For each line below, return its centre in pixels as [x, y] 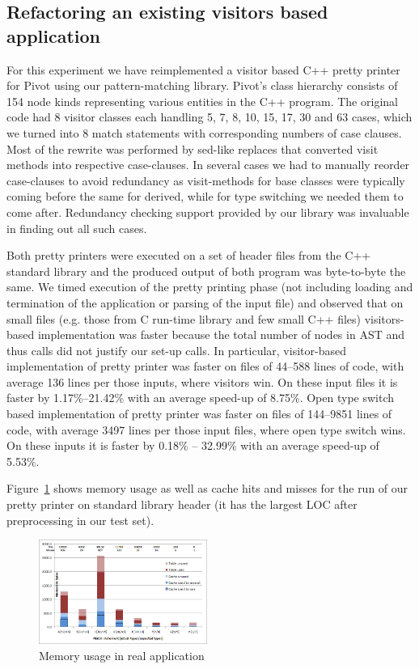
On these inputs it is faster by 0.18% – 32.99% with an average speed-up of [193, 445]
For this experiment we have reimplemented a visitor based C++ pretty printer [203, 69]
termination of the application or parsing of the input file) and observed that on [205, 302]
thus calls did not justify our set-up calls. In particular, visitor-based [176, 350]
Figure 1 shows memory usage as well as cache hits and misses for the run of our [207, 488]
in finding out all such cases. [77, 228]
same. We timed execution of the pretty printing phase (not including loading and [210, 287]
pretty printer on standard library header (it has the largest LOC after [182, 504]
